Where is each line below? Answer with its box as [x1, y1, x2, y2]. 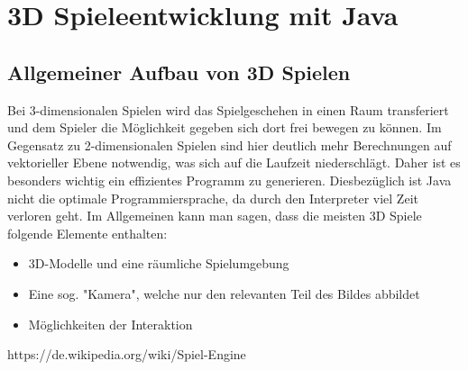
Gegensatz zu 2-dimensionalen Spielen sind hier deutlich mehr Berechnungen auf [7, 135, 452, 154]
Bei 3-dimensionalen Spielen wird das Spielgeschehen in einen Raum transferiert [7, 100, 449, 119]
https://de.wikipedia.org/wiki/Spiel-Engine [7, 345, 246, 364]
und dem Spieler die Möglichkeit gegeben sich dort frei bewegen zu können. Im [7, 118, 442, 137]
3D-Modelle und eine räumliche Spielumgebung [28, 254, 289, 273]
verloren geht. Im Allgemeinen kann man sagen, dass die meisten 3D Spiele [7, 206, 422, 225]
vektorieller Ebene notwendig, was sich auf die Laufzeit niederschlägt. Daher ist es [7, 153, 461, 172]
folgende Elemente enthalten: [7, 223, 168, 242]
